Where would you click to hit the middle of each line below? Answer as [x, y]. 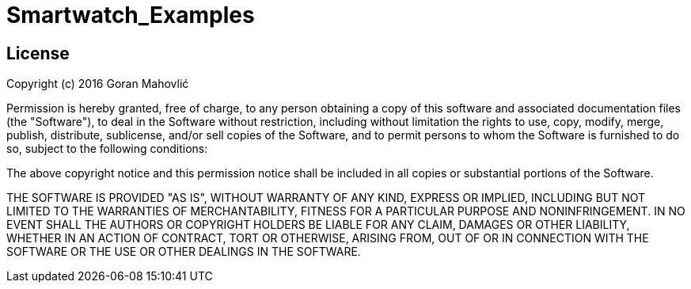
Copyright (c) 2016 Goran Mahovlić [98, 84]
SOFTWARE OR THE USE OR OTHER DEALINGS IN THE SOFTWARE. [184, 252]
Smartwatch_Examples [131, 15]
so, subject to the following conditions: [107, 149]
